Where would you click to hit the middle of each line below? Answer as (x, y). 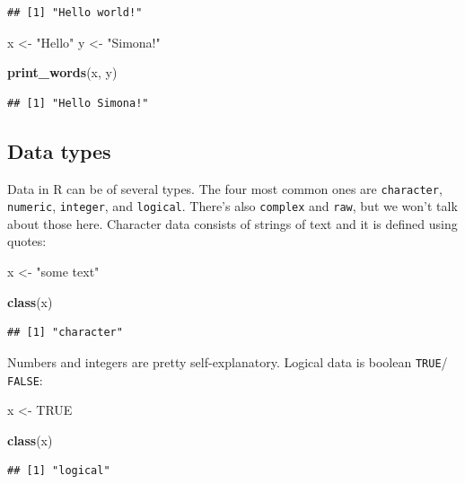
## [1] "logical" (59, 471)
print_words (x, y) (62, 72)
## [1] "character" (65, 333)
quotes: (27, 241)
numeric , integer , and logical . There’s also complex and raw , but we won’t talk (232, 206)
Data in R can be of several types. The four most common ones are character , (225, 188)
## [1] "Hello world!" (75, 13)
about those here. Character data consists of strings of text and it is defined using (232, 223)
